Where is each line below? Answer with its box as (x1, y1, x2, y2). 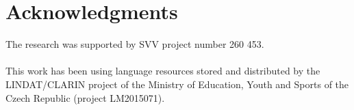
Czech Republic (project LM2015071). (5, 90, 165, 105)
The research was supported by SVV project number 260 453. (5, 37, 264, 51)
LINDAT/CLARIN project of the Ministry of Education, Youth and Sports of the (5, 77, 349, 91)
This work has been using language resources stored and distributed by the (5, 64, 320, 78)
